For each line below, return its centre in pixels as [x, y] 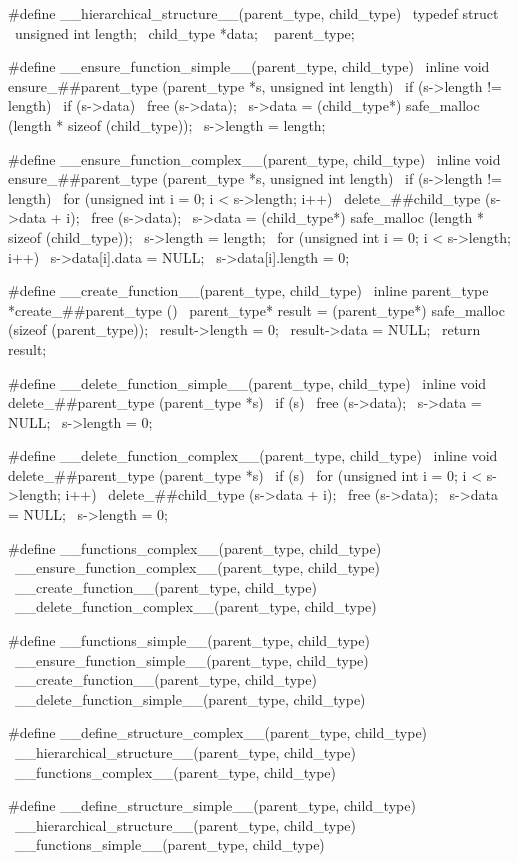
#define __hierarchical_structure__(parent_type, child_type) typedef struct [253, 13]
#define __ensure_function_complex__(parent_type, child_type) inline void [254, 158]
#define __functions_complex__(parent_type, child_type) [195, 547]
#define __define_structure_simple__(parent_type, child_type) [212, 805]
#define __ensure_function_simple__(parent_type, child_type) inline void [249, 66]
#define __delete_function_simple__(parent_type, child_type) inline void [247, 382]
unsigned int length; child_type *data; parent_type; [184, 32]
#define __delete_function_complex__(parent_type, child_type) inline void [253, 455]
